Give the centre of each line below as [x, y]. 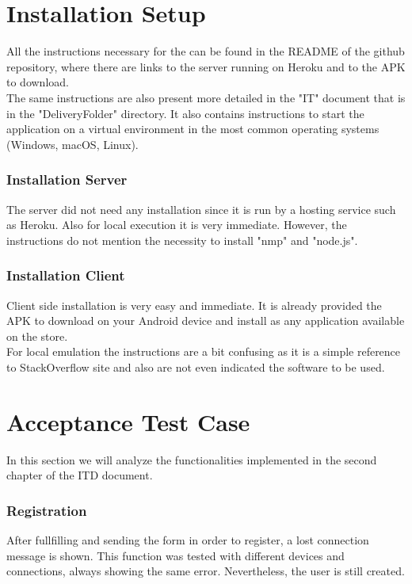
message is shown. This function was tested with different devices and [175, 555]
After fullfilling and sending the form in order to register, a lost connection [188, 540]
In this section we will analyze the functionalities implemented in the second [192, 459]
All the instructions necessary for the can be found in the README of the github [206, 51]
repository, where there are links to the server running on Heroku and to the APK [206, 66]
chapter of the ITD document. [80, 475]
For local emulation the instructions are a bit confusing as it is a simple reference [204, 351]
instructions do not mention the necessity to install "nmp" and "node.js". [182, 240]
